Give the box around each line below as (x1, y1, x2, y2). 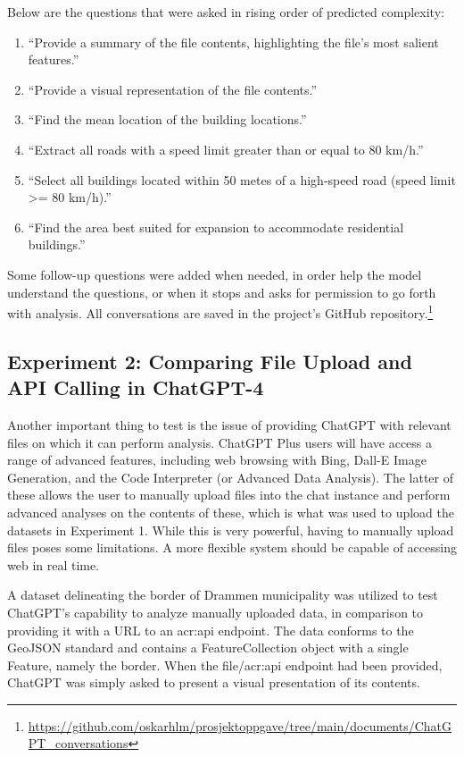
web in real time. (7, 555, 100, 574)
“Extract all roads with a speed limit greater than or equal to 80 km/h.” (28, 139, 424, 158)
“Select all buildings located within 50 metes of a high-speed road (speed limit (28, 170, 456, 189)
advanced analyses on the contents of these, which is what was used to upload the (7, 502, 454, 521)
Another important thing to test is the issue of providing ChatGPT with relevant (7, 415, 452, 433)
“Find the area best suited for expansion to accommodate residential (28, 217, 404, 236)
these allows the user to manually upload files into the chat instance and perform (7, 485, 451, 504)
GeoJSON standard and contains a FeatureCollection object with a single (7, 638, 409, 657)
